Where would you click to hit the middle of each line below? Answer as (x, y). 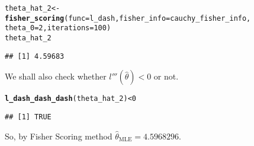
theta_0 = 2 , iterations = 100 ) (58, 28)
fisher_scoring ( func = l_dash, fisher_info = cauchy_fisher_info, (128, 18)
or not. (166, 76)
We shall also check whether (56, 76)
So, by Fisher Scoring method (59, 136)
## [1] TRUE (28, 117)
